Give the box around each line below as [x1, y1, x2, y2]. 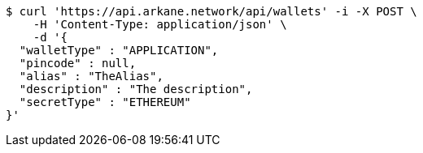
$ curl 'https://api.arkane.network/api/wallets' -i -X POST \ [6, 5, 417, 18]
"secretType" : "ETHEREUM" [19, 96, 191, 108]
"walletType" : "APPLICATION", [19, 44, 219, 57]
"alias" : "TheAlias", [19, 70, 164, 83]
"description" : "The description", [19, 83, 253, 96]
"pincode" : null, [19, 57, 137, 70]
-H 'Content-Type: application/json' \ [33, 18, 287, 31]
